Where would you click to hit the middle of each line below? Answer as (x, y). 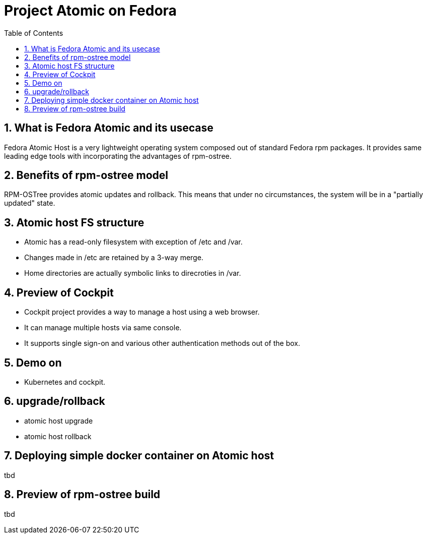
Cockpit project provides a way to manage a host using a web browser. (142, 312)
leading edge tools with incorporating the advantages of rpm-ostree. (118, 156)
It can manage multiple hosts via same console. (103, 328)
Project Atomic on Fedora (90, 11)
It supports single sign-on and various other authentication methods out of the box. (162, 343)
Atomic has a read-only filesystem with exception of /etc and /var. (133, 242)
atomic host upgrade (59, 421)
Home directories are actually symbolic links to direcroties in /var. (133, 273)
